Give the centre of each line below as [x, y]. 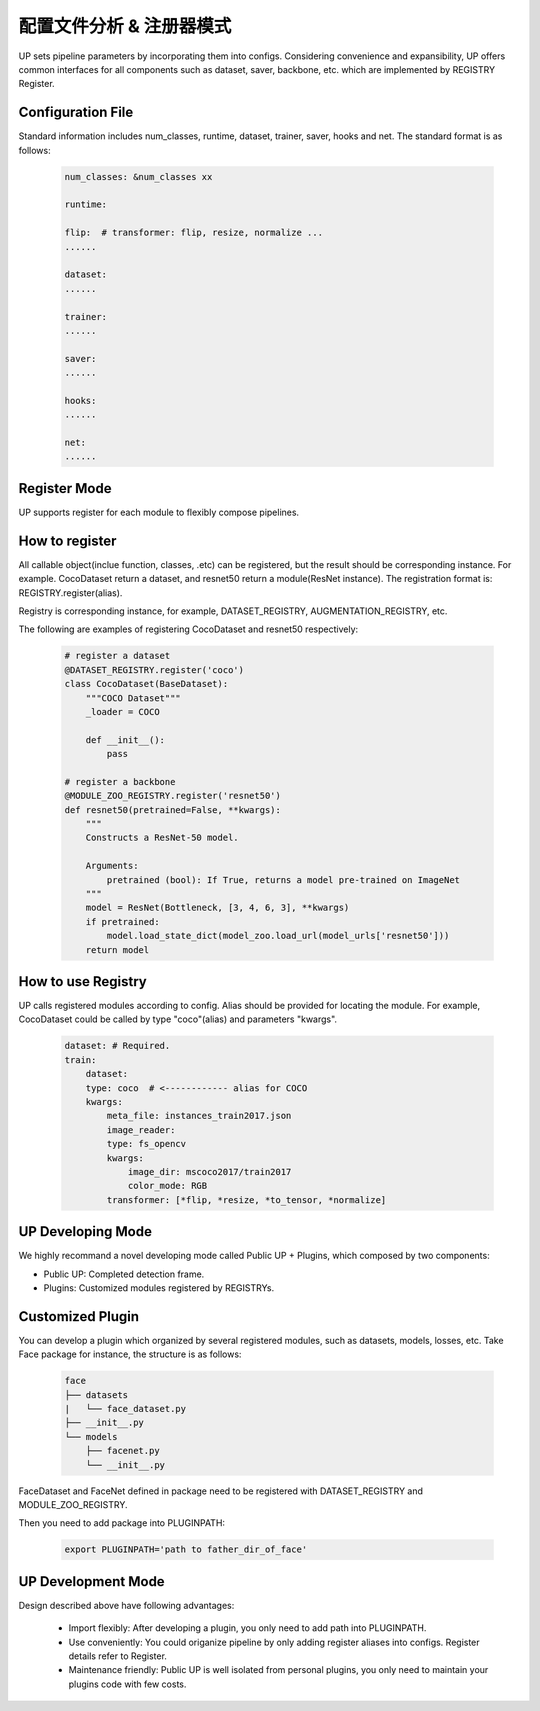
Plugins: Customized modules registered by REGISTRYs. [159, 1288]
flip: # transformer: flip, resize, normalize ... [194, 233]
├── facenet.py [122, 1451]
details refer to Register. [117, 1656]
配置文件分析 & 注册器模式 [125, 26]
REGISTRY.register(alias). [70, 592]
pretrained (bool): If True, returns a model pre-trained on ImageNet [283, 879]
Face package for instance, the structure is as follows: [130, 1354]
